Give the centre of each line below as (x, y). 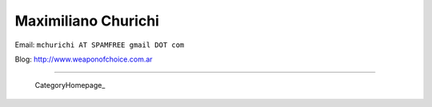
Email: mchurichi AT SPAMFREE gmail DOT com (100, 45)
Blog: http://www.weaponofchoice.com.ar (84, 59)
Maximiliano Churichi (87, 21)
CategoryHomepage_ (70, 85)
